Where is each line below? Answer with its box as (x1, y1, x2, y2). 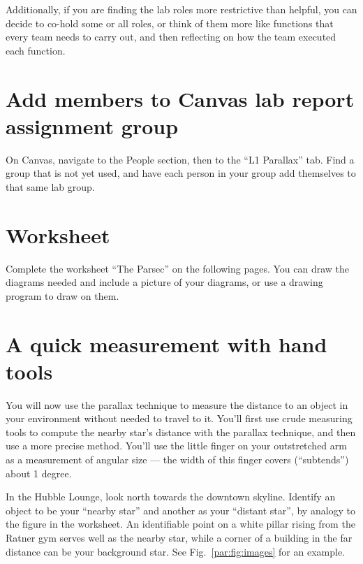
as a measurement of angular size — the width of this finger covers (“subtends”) (6, 452, 349, 467)
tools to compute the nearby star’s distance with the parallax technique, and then (6, 424, 356, 439)
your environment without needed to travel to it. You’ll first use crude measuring (6, 411, 353, 426)
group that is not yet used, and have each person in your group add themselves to (6, 166, 356, 180)
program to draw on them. (6, 288, 119, 303)
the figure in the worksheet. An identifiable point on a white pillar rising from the (6, 516, 355, 531)
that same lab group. (6, 179, 95, 194)
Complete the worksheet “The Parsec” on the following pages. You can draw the (6, 261, 350, 275)
